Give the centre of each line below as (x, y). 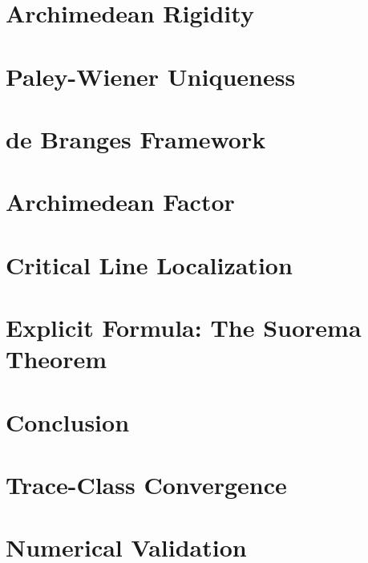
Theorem (57, 359)
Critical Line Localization (149, 264)
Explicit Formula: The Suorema (184, 328)
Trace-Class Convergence (146, 484)
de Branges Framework (136, 138)
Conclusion (68, 421)
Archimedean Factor (120, 202)
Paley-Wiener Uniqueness (151, 76)
